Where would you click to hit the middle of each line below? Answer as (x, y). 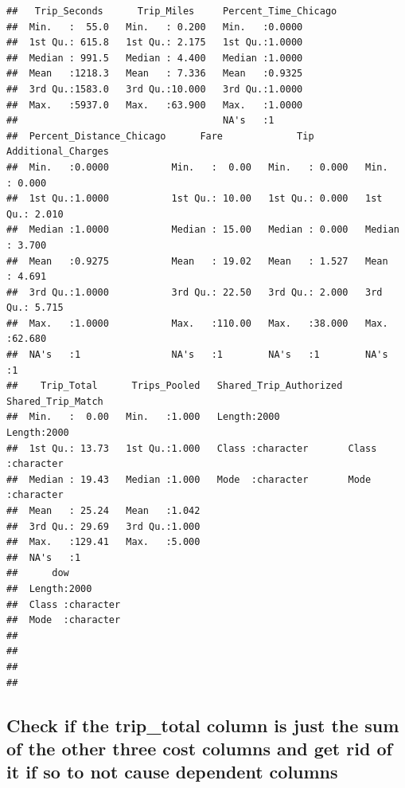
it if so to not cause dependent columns (172, 772)
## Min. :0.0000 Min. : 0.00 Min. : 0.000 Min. (197, 167)
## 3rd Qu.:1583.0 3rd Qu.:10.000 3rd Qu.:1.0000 (155, 89)
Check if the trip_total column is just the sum (203, 725)
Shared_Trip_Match (55, 401)
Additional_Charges (58, 152)
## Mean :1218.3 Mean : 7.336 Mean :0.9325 (155, 74)
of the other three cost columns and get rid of (199, 748)
